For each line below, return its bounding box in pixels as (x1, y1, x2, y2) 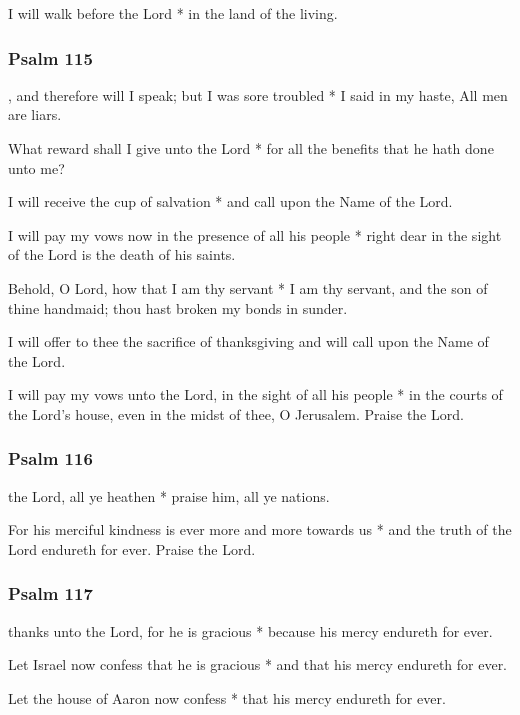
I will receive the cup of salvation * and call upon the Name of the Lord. (8, 191, 453, 212)
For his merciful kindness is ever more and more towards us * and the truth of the (8, 519, 512, 540)
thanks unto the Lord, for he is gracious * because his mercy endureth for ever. (8, 620, 493, 641)
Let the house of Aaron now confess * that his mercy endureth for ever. (8, 687, 446, 708)
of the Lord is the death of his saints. (8, 244, 236, 265)
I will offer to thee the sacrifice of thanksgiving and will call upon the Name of (8, 331, 489, 352)
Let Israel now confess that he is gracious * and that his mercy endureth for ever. (8, 654, 508, 675)
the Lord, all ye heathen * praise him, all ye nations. (8, 485, 330, 506)
